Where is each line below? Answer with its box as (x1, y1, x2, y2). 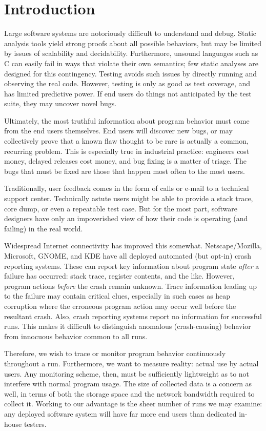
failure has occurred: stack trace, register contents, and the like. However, (4, 270, 235, 281)
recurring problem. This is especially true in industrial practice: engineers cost (4, 145, 250, 156)
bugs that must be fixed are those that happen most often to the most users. (4, 165, 245, 176)
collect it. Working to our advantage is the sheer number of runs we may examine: (4, 398, 262, 409)
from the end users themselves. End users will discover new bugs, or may (4, 125, 233, 136)
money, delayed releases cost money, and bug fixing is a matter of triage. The (4, 155, 247, 166)
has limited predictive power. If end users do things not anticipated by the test (4, 88, 252, 99)
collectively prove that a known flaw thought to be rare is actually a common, (4, 135, 249, 146)
